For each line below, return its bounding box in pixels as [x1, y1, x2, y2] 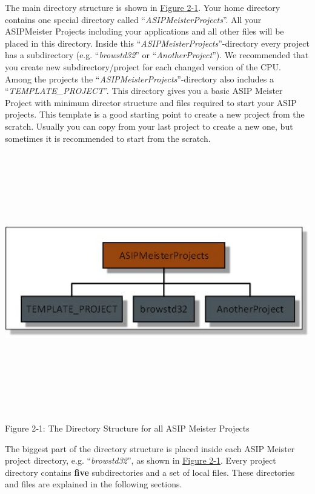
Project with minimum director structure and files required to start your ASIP [5, 96, 297, 108]
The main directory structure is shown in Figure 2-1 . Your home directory [5, 1, 280, 13]
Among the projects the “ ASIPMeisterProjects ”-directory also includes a [5, 72, 274, 85]
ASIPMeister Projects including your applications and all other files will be [5, 25, 284, 38]
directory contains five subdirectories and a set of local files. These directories [5, 466, 295, 478]
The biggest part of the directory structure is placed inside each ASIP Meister [5, 442, 295, 455]
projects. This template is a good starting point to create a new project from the [5, 108, 305, 121]
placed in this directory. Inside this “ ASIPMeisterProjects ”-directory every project [5, 36, 310, 49]
